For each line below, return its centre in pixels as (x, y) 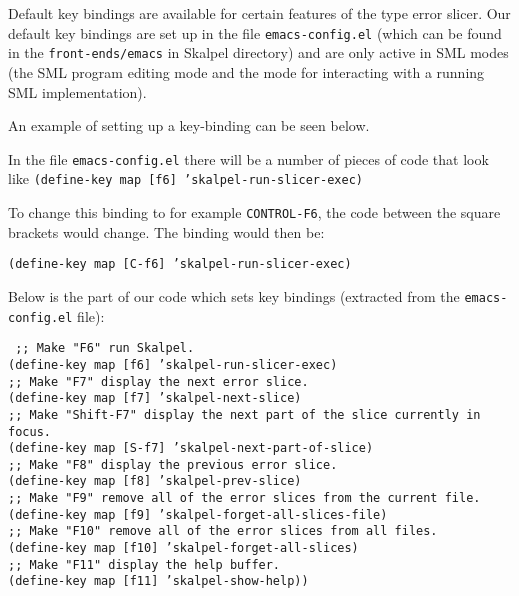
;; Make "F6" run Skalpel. (105, 348)
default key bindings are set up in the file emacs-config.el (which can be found (255, 32)
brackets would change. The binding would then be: (166, 231)
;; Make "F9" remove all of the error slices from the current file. (244, 498)
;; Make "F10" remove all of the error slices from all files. (223, 531)
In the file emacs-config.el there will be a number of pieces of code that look (248, 158)
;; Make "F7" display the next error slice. (158, 381)
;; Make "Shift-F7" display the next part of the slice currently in (244, 414)
